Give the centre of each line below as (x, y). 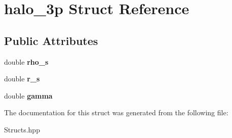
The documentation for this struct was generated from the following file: (116, 112)
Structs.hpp (22, 129)
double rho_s (26, 61)
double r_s (22, 79)
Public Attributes (51, 40)
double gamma (28, 95)
